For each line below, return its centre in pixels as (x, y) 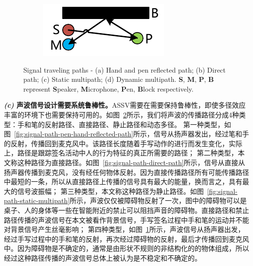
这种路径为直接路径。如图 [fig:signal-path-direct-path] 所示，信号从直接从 (131, 162)
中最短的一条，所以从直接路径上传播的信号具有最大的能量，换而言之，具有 (123, 181)
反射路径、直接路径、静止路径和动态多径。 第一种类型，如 (138, 124)
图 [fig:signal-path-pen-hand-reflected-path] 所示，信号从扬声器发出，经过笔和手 (126, 134)
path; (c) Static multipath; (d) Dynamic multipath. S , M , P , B (119, 79)
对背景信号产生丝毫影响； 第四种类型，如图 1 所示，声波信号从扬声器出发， (124, 229)
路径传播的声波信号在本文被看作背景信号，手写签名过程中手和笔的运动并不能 (126, 219)
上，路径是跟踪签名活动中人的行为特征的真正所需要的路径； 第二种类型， (121, 153)
